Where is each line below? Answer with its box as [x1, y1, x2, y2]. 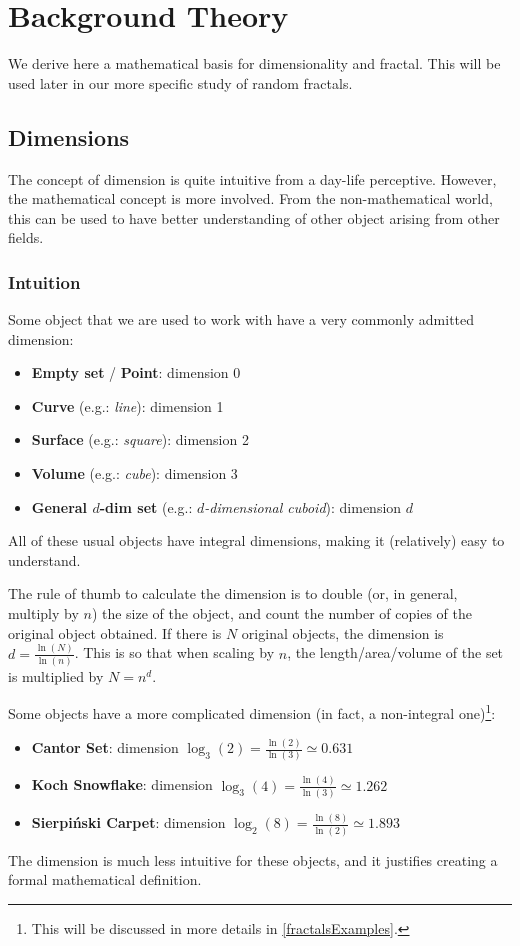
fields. [8, 227, 44, 248]
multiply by [8, 603, 79, 624]
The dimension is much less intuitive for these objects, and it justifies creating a [8, 849, 498, 870]
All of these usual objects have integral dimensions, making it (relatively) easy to [8, 530, 505, 551]
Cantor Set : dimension [31, 737, 179, 758]
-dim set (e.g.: [99, 496, 193, 517]
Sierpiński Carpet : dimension [31, 812, 226, 833]
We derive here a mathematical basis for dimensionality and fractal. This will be [8, 53, 501, 74]
